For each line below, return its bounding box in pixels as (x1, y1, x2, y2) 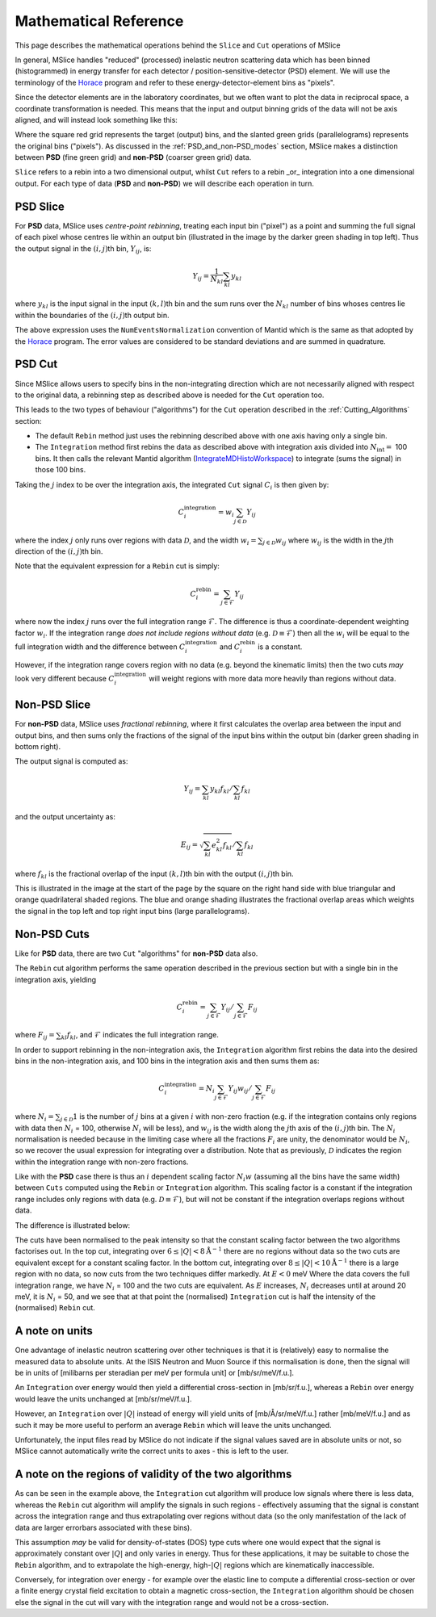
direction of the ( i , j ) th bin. (15, 546, 103, 556)
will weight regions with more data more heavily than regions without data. (149, 673, 396, 683)
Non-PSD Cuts (15, 927, 90, 940)
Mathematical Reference (15, 12, 184, 30)
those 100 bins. (35, 465, 86, 475)
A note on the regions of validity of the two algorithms (15, 1468, 292, 1481)
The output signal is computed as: (15, 756, 128, 766)
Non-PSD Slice (15, 698, 91, 712)
